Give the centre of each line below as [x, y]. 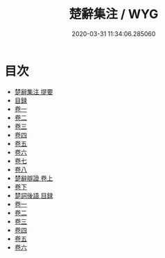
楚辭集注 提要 [34, 91]
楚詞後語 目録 [34, 195]
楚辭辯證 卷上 [34, 178]
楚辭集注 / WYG [114, 14]
